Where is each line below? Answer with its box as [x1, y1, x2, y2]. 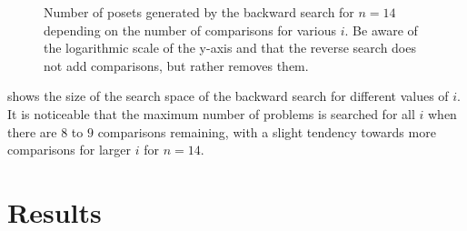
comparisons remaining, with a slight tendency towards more [97, 122, 436, 141]
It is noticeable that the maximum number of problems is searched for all [7, 104, 415, 123]
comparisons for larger [7, 140, 132, 159]
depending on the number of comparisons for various [44, 20, 337, 39]
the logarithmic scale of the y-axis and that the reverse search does [44, 38, 416, 57]
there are [7, 122, 57, 141]
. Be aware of [344, 20, 418, 39]
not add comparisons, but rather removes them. [44, 55, 309, 75]
